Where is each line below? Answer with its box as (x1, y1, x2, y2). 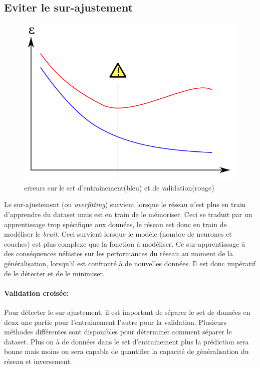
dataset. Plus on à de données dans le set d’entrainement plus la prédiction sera (4, 336, 249, 346)
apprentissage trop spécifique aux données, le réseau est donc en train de (4, 219, 227, 229)
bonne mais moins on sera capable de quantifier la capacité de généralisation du (4, 346, 249, 356)
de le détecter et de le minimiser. (4, 268, 105, 278)
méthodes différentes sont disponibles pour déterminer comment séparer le (4, 326, 232, 337)
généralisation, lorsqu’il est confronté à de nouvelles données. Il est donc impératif (4, 258, 255, 268)
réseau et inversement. (4, 355, 72, 366)
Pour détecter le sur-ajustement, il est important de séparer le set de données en (4, 306, 250, 317)
